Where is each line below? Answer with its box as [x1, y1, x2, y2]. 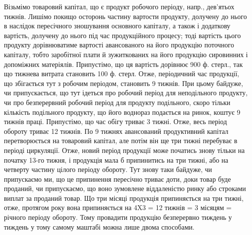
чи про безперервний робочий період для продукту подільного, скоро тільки [4, 97, 231, 107]
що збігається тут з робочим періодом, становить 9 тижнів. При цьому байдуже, [4, 78, 243, 88]
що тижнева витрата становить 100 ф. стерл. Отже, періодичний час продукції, [4, 68, 239, 79]
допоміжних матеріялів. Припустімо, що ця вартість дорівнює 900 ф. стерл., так [4, 59, 243, 69]
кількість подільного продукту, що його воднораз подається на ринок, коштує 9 [4, 107, 241, 117]
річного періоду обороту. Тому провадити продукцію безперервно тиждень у [4, 212, 232, 222]
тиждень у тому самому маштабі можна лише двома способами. [4, 221, 195, 232]
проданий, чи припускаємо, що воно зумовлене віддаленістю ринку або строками [4, 183, 246, 193]
